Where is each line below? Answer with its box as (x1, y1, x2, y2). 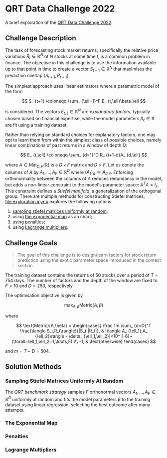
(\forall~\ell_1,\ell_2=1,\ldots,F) (11, 338, 73, 344)
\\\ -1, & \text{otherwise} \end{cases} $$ (73, 338, 156, 344)
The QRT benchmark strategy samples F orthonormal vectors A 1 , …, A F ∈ (5, 389, 156, 396)
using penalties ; (12, 219, 45, 225)
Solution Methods (5, 362, 62, 371)
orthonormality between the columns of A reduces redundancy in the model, (5, 175, 163, 181)
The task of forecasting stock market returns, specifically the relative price (5, 47, 159, 53)
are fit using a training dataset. (5, 122, 68, 128)
